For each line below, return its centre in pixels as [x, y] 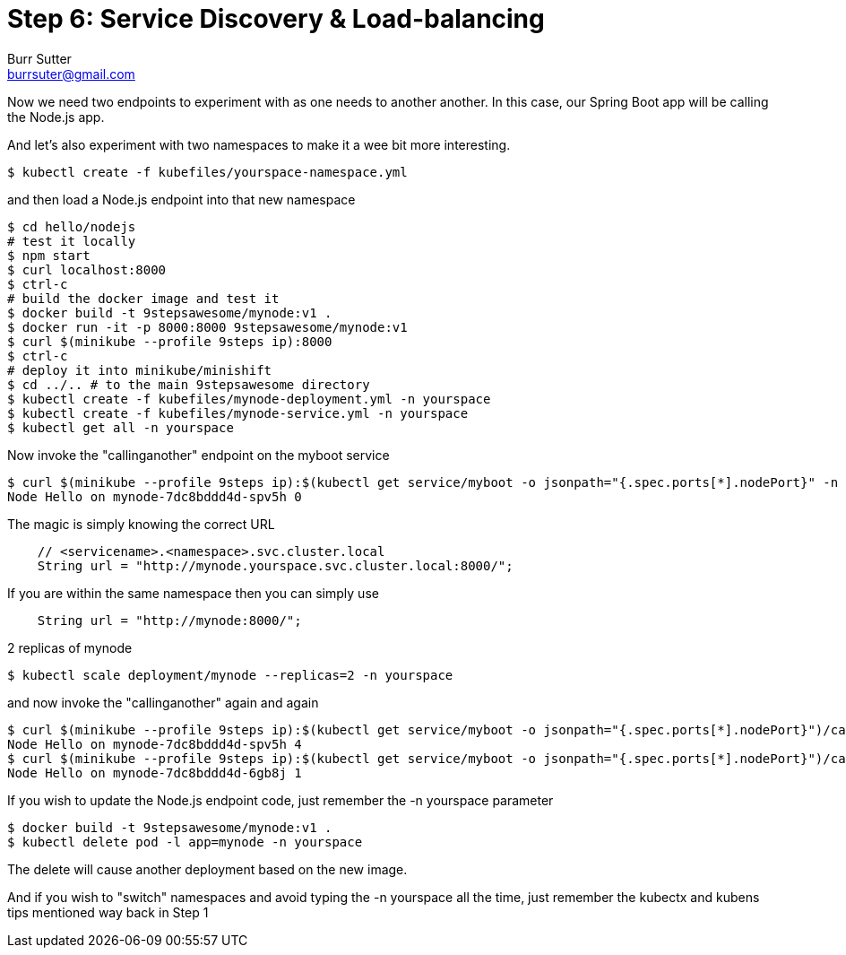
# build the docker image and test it [143, 298]
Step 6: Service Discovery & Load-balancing [276, 19]
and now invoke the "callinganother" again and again [163, 702]
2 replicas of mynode [70, 647]
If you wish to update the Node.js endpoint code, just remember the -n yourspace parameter [281, 800]
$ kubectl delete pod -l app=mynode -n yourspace [185, 842]
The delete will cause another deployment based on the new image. [207, 869]
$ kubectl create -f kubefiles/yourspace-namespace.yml [207, 172]
